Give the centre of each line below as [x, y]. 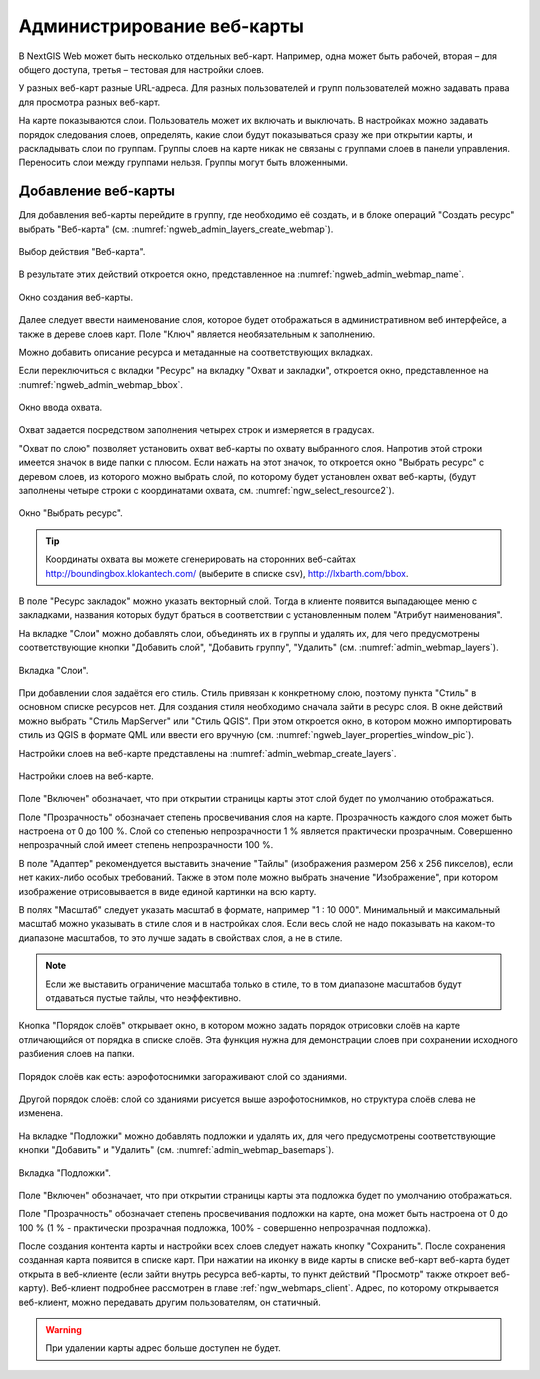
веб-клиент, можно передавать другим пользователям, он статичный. [169, 1302]
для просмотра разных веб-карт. [89, 102]
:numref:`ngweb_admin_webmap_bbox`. [101, 384]
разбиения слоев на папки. [76, 1054]
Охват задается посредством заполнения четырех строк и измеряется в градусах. [196, 430]
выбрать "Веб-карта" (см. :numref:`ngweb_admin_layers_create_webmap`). [176, 229]
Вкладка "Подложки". [65, 1172]
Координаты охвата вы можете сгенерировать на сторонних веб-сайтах [201, 559]
